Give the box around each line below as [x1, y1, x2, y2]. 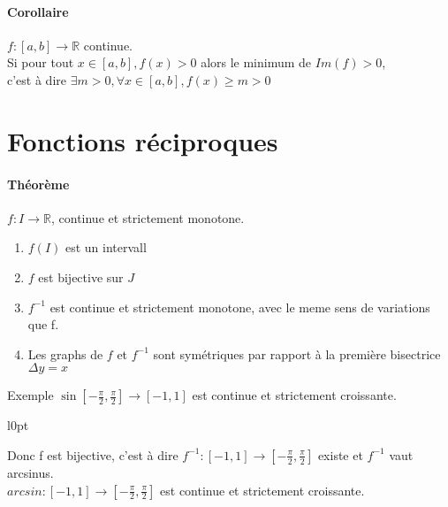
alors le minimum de [201, 53, 312, 72]
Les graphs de [27, 344, 103, 363]
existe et [317, 445, 363, 464]
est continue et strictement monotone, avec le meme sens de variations [49, 297, 430, 316]
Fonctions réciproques [7, 122, 278, 158]
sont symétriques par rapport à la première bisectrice [153, 344, 441, 363]
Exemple [7, 386, 54, 404]
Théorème [7, 174, 70, 193]
